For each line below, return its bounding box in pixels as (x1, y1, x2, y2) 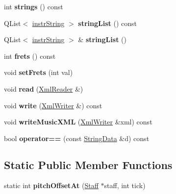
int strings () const (4, 1, 63, 11)
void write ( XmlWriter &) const (4, 100, 102, 110)
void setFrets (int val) (4, 67, 73, 77)
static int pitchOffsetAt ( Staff (4, 180, 99, 190)
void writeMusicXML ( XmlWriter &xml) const (4, 117, 152, 127)
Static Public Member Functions (4, 157, 173, 172)
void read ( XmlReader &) (4, 83, 83, 94)
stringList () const (78, 18, 137, 28)
